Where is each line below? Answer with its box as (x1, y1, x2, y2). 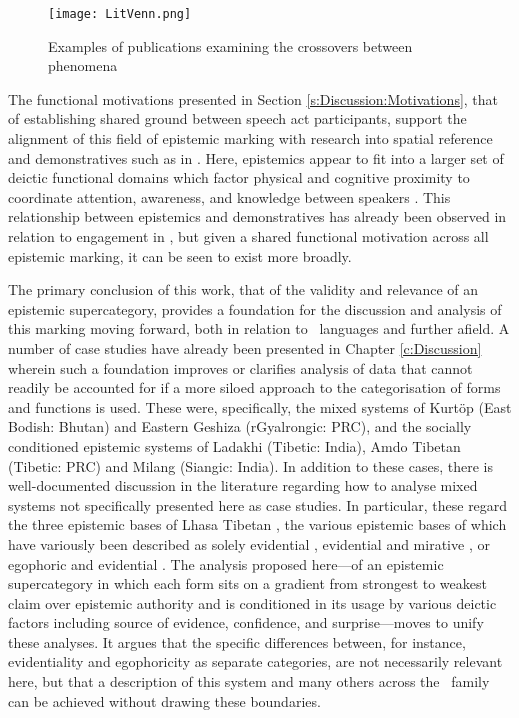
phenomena (48, 55, 118, 76)
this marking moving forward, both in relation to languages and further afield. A (8, 318, 510, 339)
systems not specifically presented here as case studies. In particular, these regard (8, 494, 508, 515)
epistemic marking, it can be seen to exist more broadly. (8, 245, 352, 266)
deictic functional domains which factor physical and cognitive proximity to (8, 167, 470, 188)
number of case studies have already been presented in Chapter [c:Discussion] (8, 337, 482, 358)
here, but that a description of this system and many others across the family (8, 671, 490, 692)
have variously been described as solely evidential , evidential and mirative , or (8, 533, 490, 554)
